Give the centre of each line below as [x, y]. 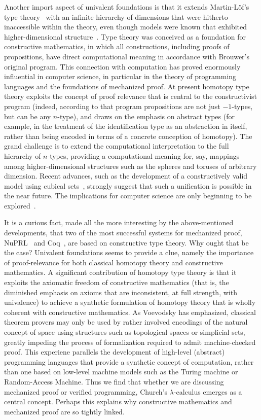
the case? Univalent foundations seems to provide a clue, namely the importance [129, 252]
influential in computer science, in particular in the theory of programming [120, 76]
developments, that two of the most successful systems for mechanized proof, [123, 233]
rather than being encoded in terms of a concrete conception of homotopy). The [128, 136]
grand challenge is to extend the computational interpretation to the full [117, 146]
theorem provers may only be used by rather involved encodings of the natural [126, 322]
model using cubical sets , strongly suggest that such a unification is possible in [128, 185]
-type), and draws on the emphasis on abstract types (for [146, 116]
